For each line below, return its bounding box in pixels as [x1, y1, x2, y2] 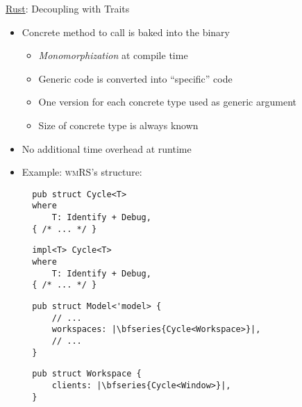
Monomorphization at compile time [38, 48, 188, 63]
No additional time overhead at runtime [22, 141, 192, 156]
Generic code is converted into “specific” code [38, 71, 233, 85]
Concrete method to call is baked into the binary [22, 24, 230, 39]
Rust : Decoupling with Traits [6, 1, 130, 15]
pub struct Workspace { [32, 369, 142, 379]
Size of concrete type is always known [38, 117, 199, 132]
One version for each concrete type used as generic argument [38, 94, 296, 109]
